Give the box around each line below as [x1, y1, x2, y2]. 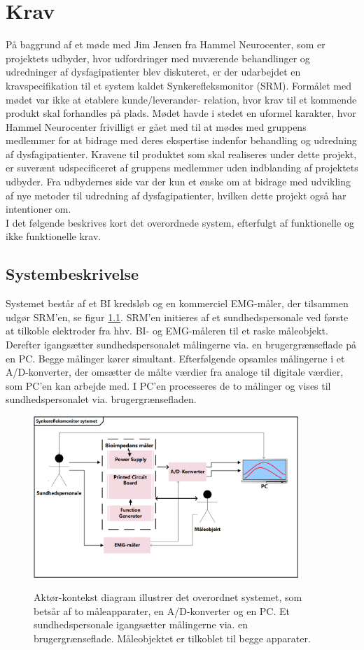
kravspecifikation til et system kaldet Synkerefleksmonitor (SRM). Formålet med [6, 78, 351, 92]
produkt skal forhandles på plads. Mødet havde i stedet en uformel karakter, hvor [6, 106, 356, 120]
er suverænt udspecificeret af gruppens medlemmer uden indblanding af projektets [6, 160, 358, 175]
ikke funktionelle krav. [6, 229, 101, 243]
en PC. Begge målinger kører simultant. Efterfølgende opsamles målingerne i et [6, 351, 345, 365]
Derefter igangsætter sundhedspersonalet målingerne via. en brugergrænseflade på [6, 337, 357, 352]
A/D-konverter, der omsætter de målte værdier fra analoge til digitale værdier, [6, 365, 344, 379]
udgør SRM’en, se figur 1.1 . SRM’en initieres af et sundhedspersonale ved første [6, 309, 349, 324]
